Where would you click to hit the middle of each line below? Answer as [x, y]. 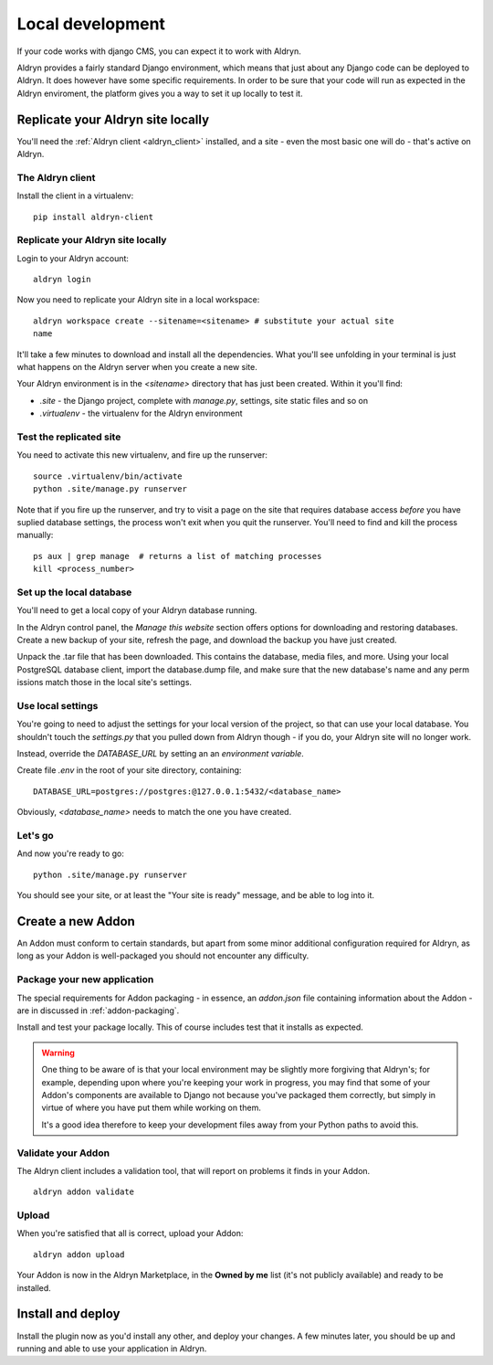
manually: [35, 535]
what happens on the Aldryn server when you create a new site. [137, 367]
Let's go [35, 836]
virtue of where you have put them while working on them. [152, 1108]
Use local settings [58, 705]
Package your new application [85, 979]
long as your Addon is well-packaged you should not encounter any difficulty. [163, 956]
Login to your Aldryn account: [73, 258]
